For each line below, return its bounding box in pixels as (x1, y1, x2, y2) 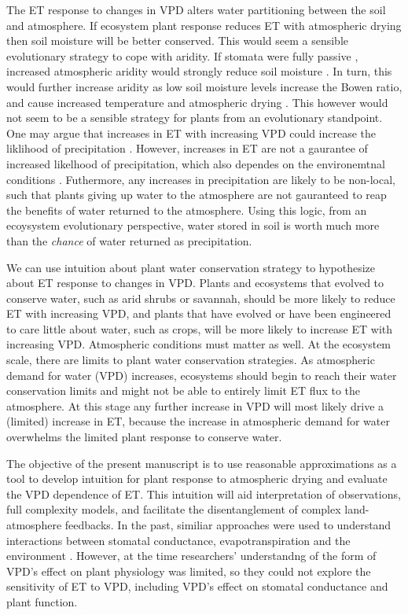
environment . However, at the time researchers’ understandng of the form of (6, 547, 377, 564)
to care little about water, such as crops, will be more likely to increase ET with (6, 320, 393, 337)
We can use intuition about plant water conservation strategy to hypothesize (6, 259, 376, 275)
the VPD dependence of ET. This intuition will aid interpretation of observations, (6, 485, 401, 502)
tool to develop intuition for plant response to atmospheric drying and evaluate (6, 470, 388, 487)
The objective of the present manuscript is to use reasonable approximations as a (6, 455, 397, 471)
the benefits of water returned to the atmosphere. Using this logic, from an (6, 201, 367, 218)
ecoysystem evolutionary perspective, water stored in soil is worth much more (6, 217, 380, 234)
